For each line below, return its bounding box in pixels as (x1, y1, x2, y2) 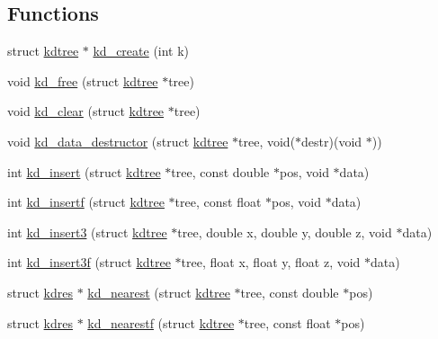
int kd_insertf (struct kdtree (7, 192, 165, 211)
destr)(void (301, 131, 362, 150)
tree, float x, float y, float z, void (181, 253, 361, 272)
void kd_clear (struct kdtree (7, 102, 165, 120)
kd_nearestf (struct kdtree (87, 313, 235, 332)
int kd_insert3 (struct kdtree (7, 222, 167, 241)
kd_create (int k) (93, 41, 190, 60)
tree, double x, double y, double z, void (177, 222, 392, 241)
